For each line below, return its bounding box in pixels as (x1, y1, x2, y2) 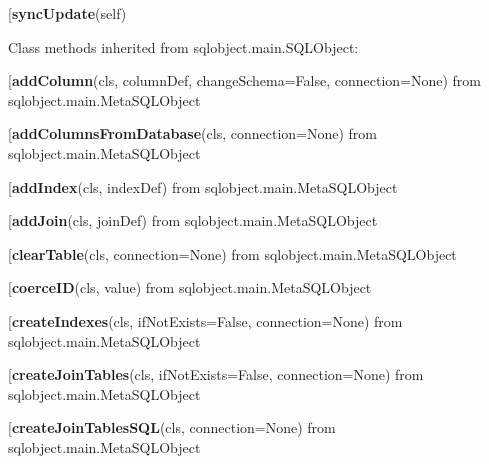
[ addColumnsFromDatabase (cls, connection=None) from (8, 123, 377, 144)
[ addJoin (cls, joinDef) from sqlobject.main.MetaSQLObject (8, 210, 378, 231)
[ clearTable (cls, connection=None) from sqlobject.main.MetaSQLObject (8, 243, 457, 264)
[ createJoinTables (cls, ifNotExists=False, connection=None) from (8, 364, 424, 385)
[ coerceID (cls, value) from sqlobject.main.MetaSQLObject (8, 277, 372, 298)
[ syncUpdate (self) (8, 3, 127, 23)
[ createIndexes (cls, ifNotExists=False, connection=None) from (8, 310, 403, 331)
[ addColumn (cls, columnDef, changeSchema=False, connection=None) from (8, 70, 481, 91)
